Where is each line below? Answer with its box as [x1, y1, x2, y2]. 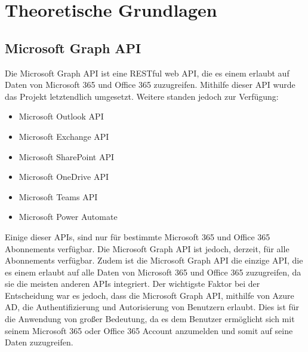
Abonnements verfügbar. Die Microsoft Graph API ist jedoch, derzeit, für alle [5, 242, 289, 255]
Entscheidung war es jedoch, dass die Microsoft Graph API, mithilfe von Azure [5, 289, 294, 301]
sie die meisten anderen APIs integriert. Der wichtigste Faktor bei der [5, 277, 260, 290]
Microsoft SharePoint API [19, 150, 115, 163]
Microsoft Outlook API [19, 110, 104, 123]
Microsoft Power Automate [19, 210, 118, 223]
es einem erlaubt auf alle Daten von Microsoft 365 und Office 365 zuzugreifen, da [5, 265, 301, 278]
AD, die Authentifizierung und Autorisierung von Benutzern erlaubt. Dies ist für [5, 301, 300, 313]
